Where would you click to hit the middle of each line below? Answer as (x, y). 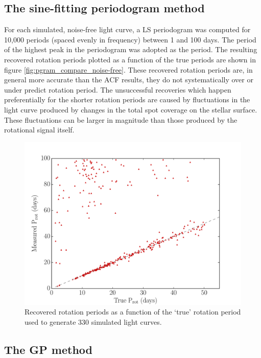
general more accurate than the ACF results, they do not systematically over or (129, 80)
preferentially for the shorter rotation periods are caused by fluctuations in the (127, 99)
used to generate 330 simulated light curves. (93, 321)
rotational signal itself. (39, 130)
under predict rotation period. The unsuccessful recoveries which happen (118, 89)
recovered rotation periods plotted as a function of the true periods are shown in (130, 59)
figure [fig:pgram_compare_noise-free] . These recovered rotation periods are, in (128, 69)
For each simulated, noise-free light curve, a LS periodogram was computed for (127, 29)
